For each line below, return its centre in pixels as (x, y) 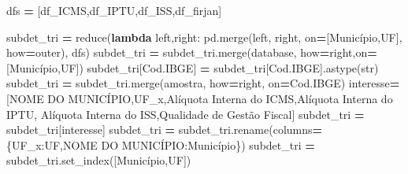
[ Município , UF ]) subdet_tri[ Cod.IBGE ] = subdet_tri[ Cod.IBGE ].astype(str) (193, 67)
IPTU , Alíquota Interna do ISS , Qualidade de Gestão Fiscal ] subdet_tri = (185, 114)
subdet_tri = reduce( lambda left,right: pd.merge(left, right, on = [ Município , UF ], (204, 37)
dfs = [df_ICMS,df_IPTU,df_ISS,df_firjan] (114, 10)
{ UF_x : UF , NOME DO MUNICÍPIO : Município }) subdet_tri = (161, 144)
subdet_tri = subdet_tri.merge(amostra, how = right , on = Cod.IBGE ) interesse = (203, 83)
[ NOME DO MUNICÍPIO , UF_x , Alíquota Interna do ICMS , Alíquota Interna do (200, 98)
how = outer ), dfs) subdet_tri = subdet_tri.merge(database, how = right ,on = (192, 52)
